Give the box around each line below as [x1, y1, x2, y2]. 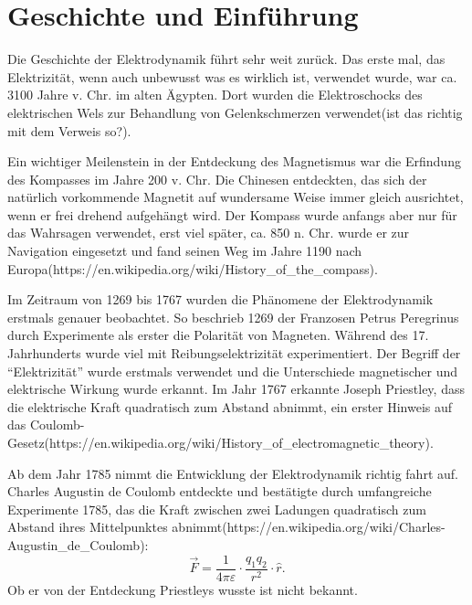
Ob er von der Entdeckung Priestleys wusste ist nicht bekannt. [7, 579, 358, 599]
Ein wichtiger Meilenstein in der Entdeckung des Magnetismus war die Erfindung [7, 152, 461, 171]
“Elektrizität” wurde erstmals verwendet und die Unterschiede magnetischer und [7, 361, 458, 380]
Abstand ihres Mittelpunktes [7, 517, 168, 536]
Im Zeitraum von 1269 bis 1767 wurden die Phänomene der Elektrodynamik [7, 290, 434, 309]
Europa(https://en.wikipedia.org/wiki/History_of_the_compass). [7, 259, 378, 278]
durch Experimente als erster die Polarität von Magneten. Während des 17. [7, 325, 429, 345]
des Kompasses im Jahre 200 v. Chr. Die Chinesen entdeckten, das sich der [7, 169, 427, 188]
